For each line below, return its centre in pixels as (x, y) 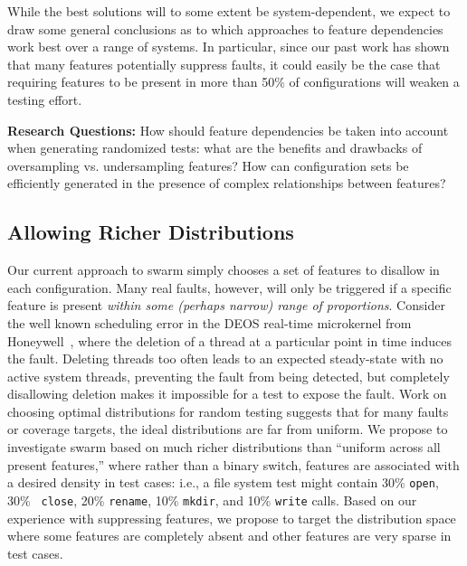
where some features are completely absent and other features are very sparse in (229, 536)
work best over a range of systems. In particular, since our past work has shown (229, 47)
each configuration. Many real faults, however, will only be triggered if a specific (229, 287)
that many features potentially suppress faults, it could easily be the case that (224, 64)
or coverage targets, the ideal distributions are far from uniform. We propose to (228, 429)
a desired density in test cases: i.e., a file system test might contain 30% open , (223, 482)
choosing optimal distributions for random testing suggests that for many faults (228, 411)
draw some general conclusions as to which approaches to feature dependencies (225, 28)
